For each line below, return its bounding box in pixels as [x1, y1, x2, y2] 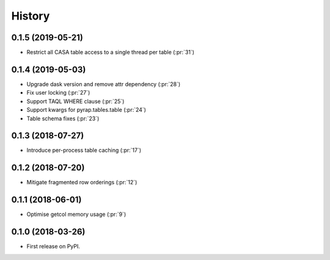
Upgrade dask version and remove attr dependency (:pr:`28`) [26, 80, 181, 88]
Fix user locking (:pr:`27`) [26, 89, 90, 96]
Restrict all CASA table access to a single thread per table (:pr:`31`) [26, 49, 195, 56]
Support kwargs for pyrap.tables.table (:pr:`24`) [26, 106, 147, 114]
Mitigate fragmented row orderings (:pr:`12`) [26, 179, 137, 186]
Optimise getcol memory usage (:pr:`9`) [26, 211, 127, 218]
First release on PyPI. [26, 243, 81, 250]
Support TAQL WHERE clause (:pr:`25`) [26, 98, 125, 105]
